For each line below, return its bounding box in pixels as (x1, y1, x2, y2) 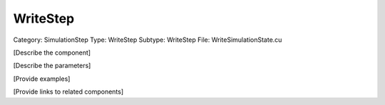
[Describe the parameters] (13, 61, 91, 70)
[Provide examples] (13, 74, 71, 83)
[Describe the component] (13, 48, 91, 57)
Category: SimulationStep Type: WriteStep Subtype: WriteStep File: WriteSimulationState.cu (13, 35, 282, 44)
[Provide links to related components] (13, 87, 124, 96)
